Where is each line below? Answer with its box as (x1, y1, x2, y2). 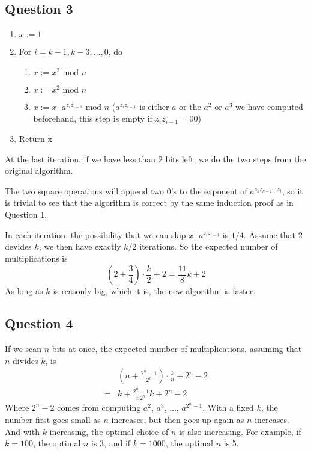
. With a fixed (202, 401, 254, 414)
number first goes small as (5, 413, 101, 425)
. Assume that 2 (243, 228, 303, 241)
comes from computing (57, 401, 141, 414)
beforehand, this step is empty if (33, 112, 152, 125)
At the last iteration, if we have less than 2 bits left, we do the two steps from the (5, 152, 306, 165)
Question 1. (5, 208, 47, 220)
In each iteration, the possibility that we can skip (5, 228, 186, 241)
